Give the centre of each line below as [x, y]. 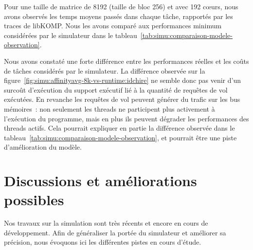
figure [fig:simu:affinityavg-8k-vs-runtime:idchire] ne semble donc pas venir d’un [123, 80]
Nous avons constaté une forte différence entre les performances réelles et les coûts [126, 61]
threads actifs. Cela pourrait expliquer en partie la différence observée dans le [119, 128]
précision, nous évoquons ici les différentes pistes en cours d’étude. [103, 242]
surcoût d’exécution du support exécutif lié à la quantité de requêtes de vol [116, 89]
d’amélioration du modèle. [43, 147]
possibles [34, 200]
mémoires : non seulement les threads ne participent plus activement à [109, 108]
